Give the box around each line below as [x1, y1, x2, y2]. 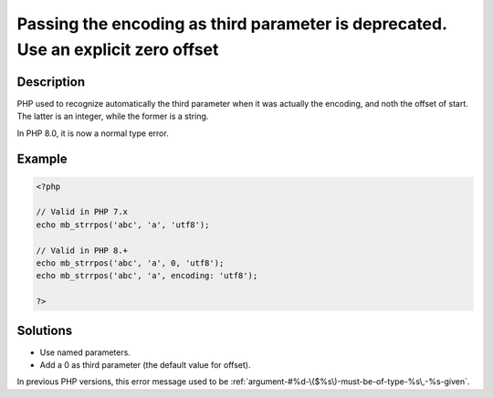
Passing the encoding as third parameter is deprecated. [16, 14, 447, 34]
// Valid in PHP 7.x [36, 206, 128, 217]
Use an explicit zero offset [16, 39, 219, 59]
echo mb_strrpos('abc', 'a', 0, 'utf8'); [36, 257, 225, 268]
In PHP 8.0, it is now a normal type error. [16, 128, 169, 139]
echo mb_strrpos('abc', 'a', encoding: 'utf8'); [36, 270, 258, 281]
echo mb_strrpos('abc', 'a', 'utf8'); [36, 219, 210, 230]
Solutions [16, 322, 73, 338]
